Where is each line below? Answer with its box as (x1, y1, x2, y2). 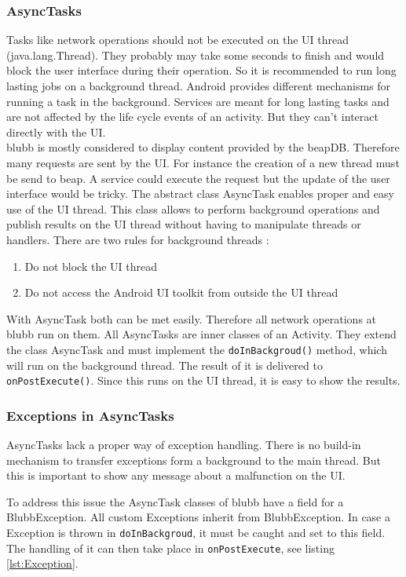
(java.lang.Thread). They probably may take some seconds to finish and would (6, 46, 385, 63)
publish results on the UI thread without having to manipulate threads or (6, 216, 361, 232)
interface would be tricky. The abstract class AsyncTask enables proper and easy (6, 185, 394, 202)
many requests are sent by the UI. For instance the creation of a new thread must (6, 154, 400, 170)
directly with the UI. (6, 123, 106, 140)
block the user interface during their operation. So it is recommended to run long (6, 62, 397, 79)
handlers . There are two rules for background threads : (6, 231, 269, 247)
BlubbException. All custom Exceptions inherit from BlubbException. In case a (6, 509, 390, 525)
